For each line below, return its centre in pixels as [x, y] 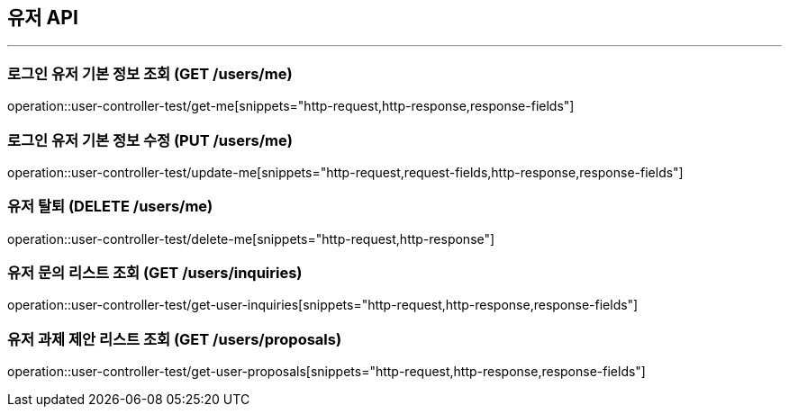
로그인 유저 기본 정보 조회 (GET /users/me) [150, 73]
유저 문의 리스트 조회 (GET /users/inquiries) [155, 273]
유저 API [43, 18]
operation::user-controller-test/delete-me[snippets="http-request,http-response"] [251, 238]
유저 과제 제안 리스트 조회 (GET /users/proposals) [175, 339]
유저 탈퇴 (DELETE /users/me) [110, 207]
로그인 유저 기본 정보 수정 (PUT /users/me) [150, 140]
